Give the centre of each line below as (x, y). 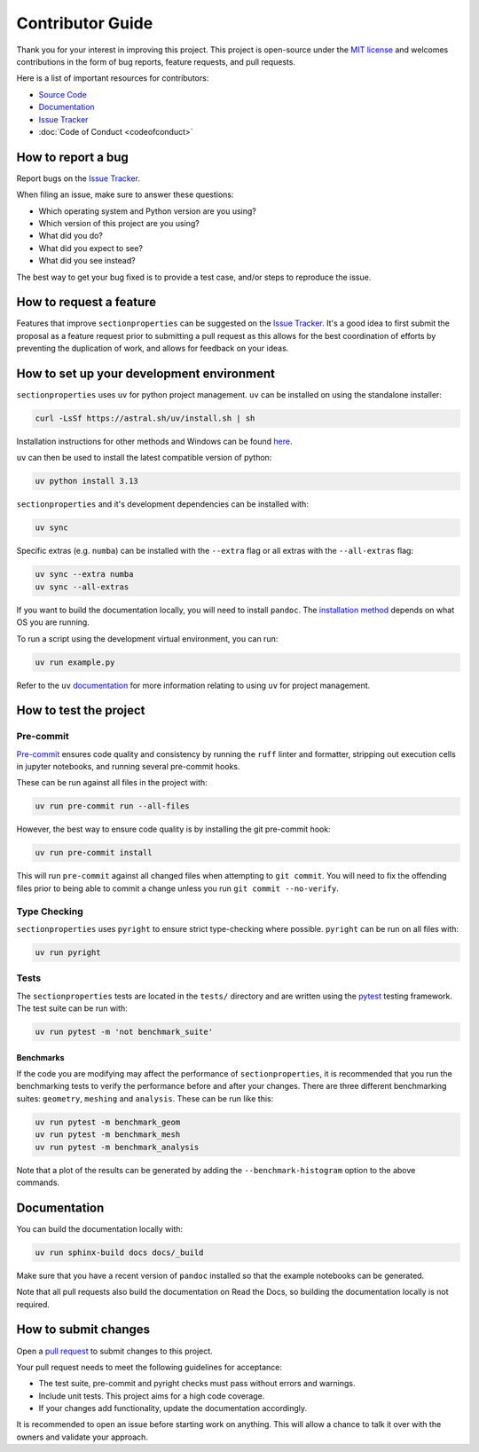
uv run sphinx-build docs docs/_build (119, 1252)
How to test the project (81, 710)
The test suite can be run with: (72, 1008)
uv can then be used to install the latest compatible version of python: (144, 458)
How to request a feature (86, 302)
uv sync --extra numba (84, 574)
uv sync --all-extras (82, 587)
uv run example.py (75, 662)
